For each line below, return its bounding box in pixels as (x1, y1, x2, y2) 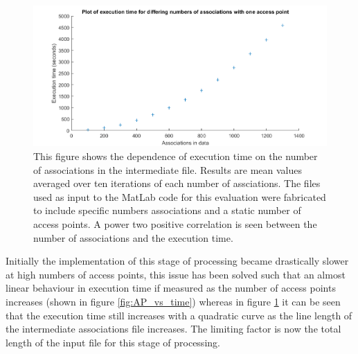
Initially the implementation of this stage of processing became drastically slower (6, 254, 349, 268)
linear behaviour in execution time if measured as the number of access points (6, 281, 336, 295)
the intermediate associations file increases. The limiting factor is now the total (6, 321, 341, 336)
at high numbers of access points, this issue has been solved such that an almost (6, 267, 346, 281)
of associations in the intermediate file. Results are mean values (33, 162, 303, 177)
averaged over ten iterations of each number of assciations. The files (33, 176, 321, 191)
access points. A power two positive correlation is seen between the (33, 216, 317, 231)
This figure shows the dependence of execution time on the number (33, 149, 318, 163)
